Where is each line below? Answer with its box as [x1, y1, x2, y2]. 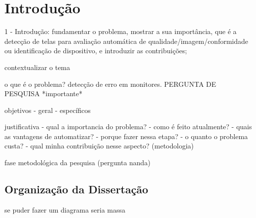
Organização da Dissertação [4, 182, 148, 197]
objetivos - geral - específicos [4, 105, 91, 115]
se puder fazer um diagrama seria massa [4, 204, 126, 215]
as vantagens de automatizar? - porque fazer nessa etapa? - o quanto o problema [4, 131, 248, 141]
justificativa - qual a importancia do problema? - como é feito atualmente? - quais [4, 121, 252, 132]
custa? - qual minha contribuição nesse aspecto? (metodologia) [4, 141, 194, 151]
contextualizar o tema [4, 62, 71, 72]
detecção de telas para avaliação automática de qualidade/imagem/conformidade [4, 36, 249, 46]
